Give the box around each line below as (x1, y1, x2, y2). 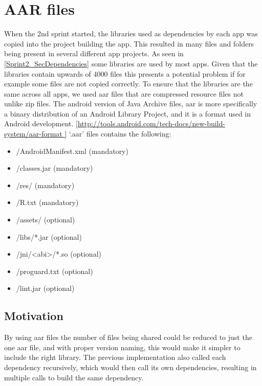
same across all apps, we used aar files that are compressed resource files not (4, 88, 244, 99)
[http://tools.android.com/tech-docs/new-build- (76, 118, 225, 129)
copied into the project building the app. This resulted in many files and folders (4, 38, 254, 49)
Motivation (4, 308, 63, 324)
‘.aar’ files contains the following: (69, 128, 171, 139)
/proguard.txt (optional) (16, 265, 93, 276)
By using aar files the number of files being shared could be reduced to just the (4, 332, 252, 343)
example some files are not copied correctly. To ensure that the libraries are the (4, 78, 253, 89)
